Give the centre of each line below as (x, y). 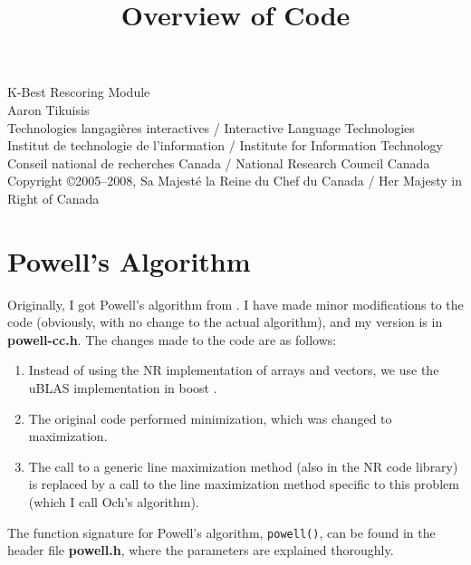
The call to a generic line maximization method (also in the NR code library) (243, 466)
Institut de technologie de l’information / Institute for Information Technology (225, 145)
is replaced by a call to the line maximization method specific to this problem (244, 484)
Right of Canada (53, 198)
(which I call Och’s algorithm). (114, 502)
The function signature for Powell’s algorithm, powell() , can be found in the (221, 532)
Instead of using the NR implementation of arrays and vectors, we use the (234, 370)
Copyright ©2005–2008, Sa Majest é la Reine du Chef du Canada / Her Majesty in (235, 181)
